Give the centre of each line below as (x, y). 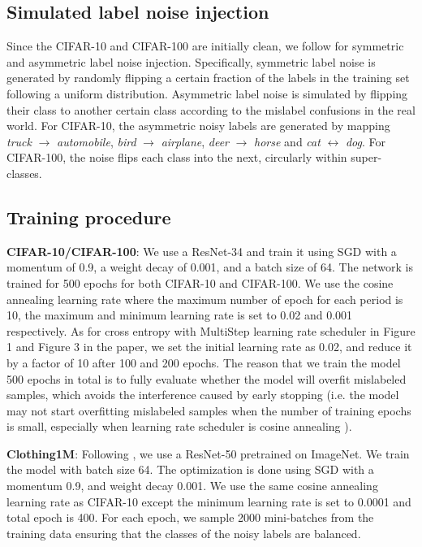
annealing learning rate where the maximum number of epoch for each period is (205, 299)
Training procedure (89, 217)
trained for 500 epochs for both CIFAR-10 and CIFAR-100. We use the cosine (200, 282)
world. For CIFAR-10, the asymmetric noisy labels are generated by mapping (198, 126)
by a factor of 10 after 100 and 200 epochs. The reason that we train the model (204, 362)
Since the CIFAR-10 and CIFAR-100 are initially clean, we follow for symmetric (205, 46)
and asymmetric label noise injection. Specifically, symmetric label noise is (191, 61)
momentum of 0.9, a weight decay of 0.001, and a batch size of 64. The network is (210, 267)
